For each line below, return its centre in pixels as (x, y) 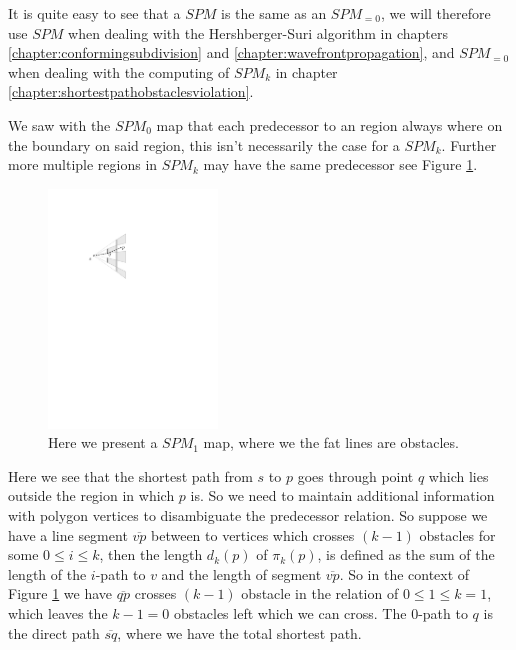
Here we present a (103, 442)
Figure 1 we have (60, 593)
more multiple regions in (83, 164)
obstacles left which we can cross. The (290, 613)
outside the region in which (91, 495)
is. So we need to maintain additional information (342, 495)
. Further (469, 144)
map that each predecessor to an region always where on (329, 124)
